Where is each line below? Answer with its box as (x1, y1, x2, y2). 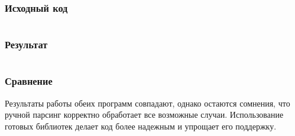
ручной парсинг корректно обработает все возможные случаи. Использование (5, 108, 284, 121)
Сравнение (5, 74, 53, 88)
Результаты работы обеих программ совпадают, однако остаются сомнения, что (5, 97, 290, 109)
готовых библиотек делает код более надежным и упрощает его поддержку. (5, 120, 277, 132)
